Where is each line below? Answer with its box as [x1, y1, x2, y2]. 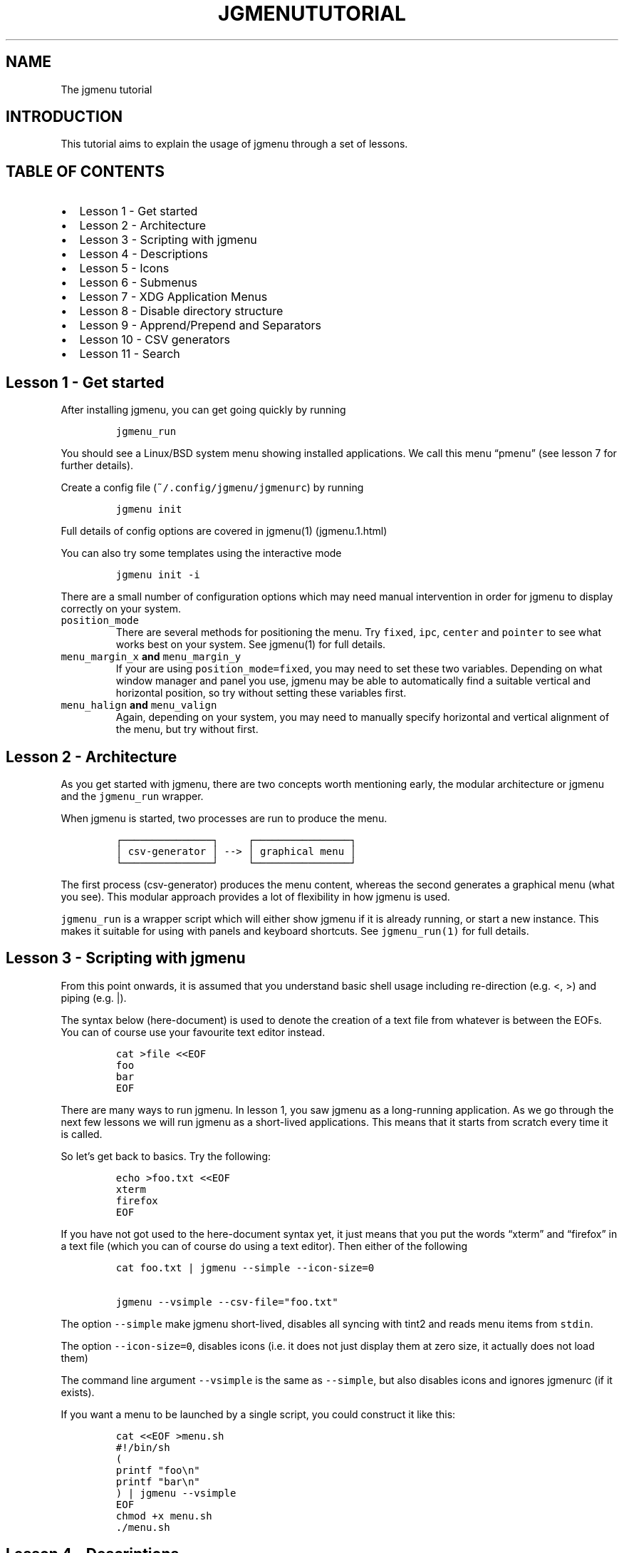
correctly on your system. [61, 603, 181, 615]
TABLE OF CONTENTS [6, 162, 165, 180]
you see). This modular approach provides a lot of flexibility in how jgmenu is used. [61, 890, 450, 903]
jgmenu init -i [115, 569, 200, 581]
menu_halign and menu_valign [61, 699, 217, 712]
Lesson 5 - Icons [79, 261, 170, 276]
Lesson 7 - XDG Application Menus [79, 289, 268, 304]
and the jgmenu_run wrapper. [61, 789, 204, 802]
